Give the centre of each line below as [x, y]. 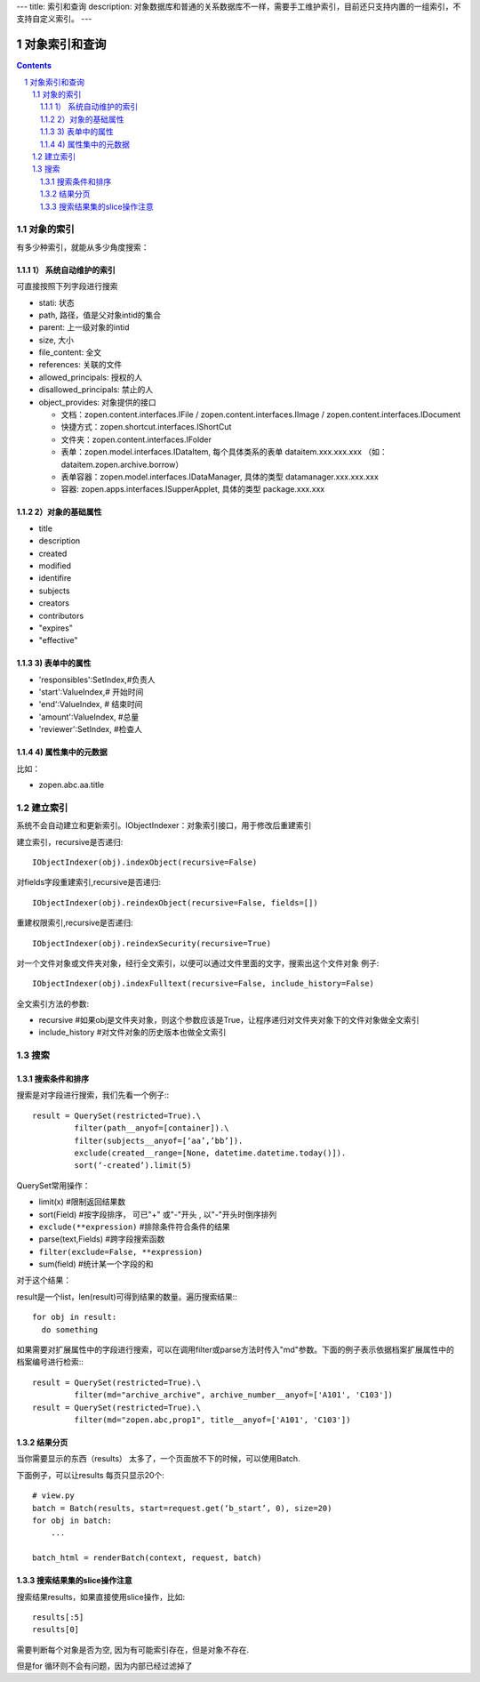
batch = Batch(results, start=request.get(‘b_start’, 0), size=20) [182, 1508]
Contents [34, 66]
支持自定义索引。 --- [54, 19]
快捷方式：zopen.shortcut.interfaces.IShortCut [146, 427]
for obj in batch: [72, 1520]
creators [54, 603]
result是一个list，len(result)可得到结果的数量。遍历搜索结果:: [127, 1296]
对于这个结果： [44, 1280]
